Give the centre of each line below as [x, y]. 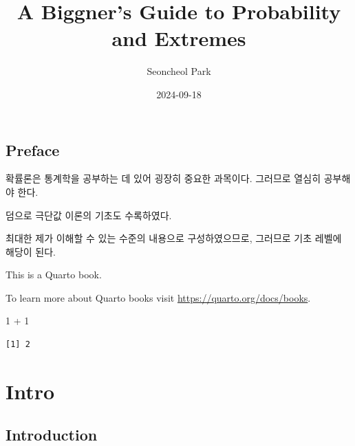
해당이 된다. [31, 251]
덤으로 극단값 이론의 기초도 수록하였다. [89, 215]
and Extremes [179, 38]
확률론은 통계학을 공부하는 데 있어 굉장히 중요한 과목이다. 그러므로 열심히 [163, 178]
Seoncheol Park [179, 71]
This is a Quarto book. [54, 275]
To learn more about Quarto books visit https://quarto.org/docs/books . [158, 297]
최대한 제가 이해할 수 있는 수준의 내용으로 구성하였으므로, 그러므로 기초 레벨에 [174, 238]
